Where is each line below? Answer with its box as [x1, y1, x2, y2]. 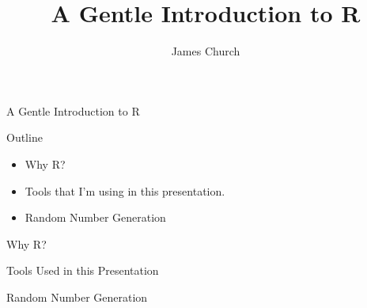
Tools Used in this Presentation [6, 262, 159, 279]
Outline [6, 129, 43, 146]
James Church [171, 43, 240, 59]
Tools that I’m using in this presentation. [25, 182, 225, 199]
